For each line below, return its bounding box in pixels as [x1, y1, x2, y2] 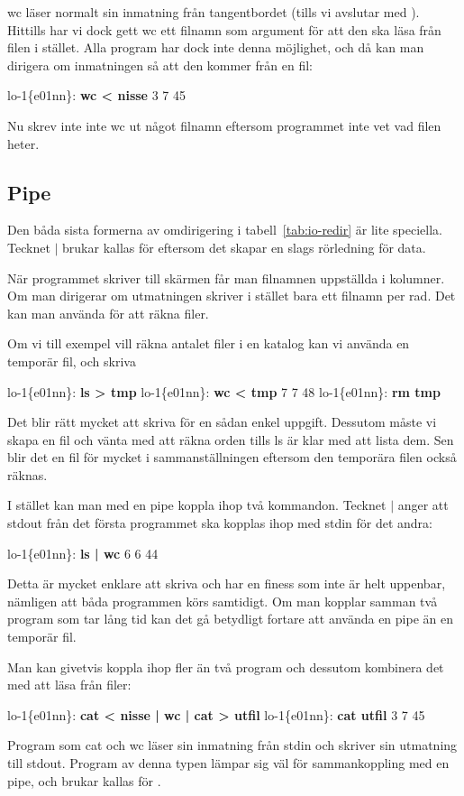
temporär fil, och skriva [7, 351, 136, 370]
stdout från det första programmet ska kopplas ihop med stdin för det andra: [7, 514, 432, 532]
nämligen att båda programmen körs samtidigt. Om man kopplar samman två [7, 591, 438, 610]
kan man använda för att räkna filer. [7, 303, 209, 322]
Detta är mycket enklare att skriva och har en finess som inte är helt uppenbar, [7, 574, 446, 593]
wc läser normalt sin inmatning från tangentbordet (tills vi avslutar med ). [7, 3, 420, 21]
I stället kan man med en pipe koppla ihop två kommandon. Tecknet [7, 495, 387, 514]
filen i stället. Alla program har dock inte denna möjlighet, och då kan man [7, 38, 424, 57]
